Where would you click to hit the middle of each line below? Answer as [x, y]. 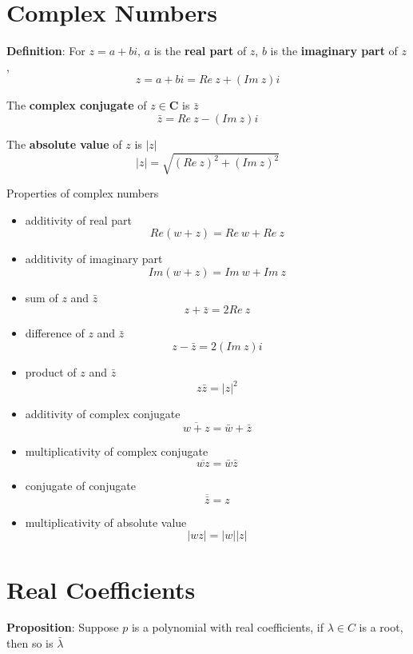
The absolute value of [64, 144]
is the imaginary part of [334, 51]
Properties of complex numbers [83, 193]
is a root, [381, 627]
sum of [42, 297]
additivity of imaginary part [94, 259]
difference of [55, 333]
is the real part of [200, 51]
